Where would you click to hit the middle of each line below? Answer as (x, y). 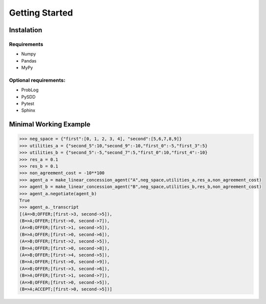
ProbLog (30, 90)
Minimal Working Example (50, 124)
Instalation (26, 30)
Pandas (29, 61)
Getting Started (41, 13)
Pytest (28, 104)
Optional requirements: (37, 80)
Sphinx (28, 110)
